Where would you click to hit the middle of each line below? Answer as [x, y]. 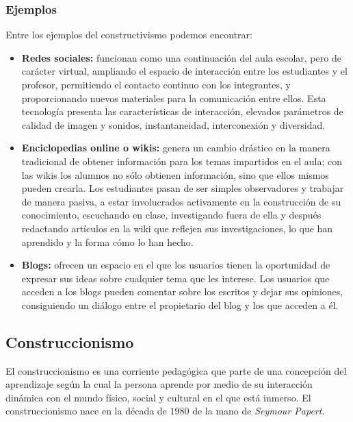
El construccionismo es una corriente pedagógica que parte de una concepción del [176, 370]
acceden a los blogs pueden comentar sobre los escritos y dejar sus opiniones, [182, 291]
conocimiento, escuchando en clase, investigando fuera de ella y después [171, 215]
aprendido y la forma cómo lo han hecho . [107, 241]
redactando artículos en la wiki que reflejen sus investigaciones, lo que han [177, 228]
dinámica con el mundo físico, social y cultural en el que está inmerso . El [158, 397]
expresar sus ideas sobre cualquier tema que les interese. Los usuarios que [175, 278]
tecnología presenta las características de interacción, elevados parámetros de [182, 111]
